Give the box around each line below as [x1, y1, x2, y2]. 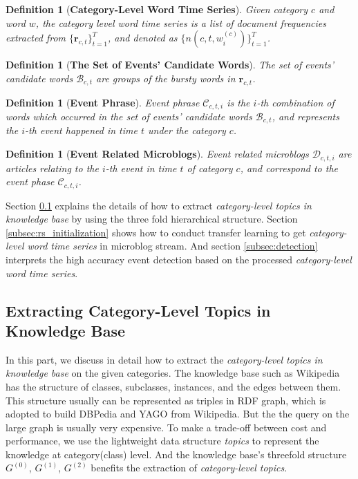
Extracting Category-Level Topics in [6, 299, 271, 321]
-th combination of [256, 95, 335, 109]
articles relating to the [6, 160, 99, 175]
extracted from [6, 30, 66, 45]
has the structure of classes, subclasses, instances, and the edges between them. [6, 379, 341, 393]
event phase [6, 174, 55, 189]
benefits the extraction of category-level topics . [91, 460, 288, 475]
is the [227, 95, 250, 109]
